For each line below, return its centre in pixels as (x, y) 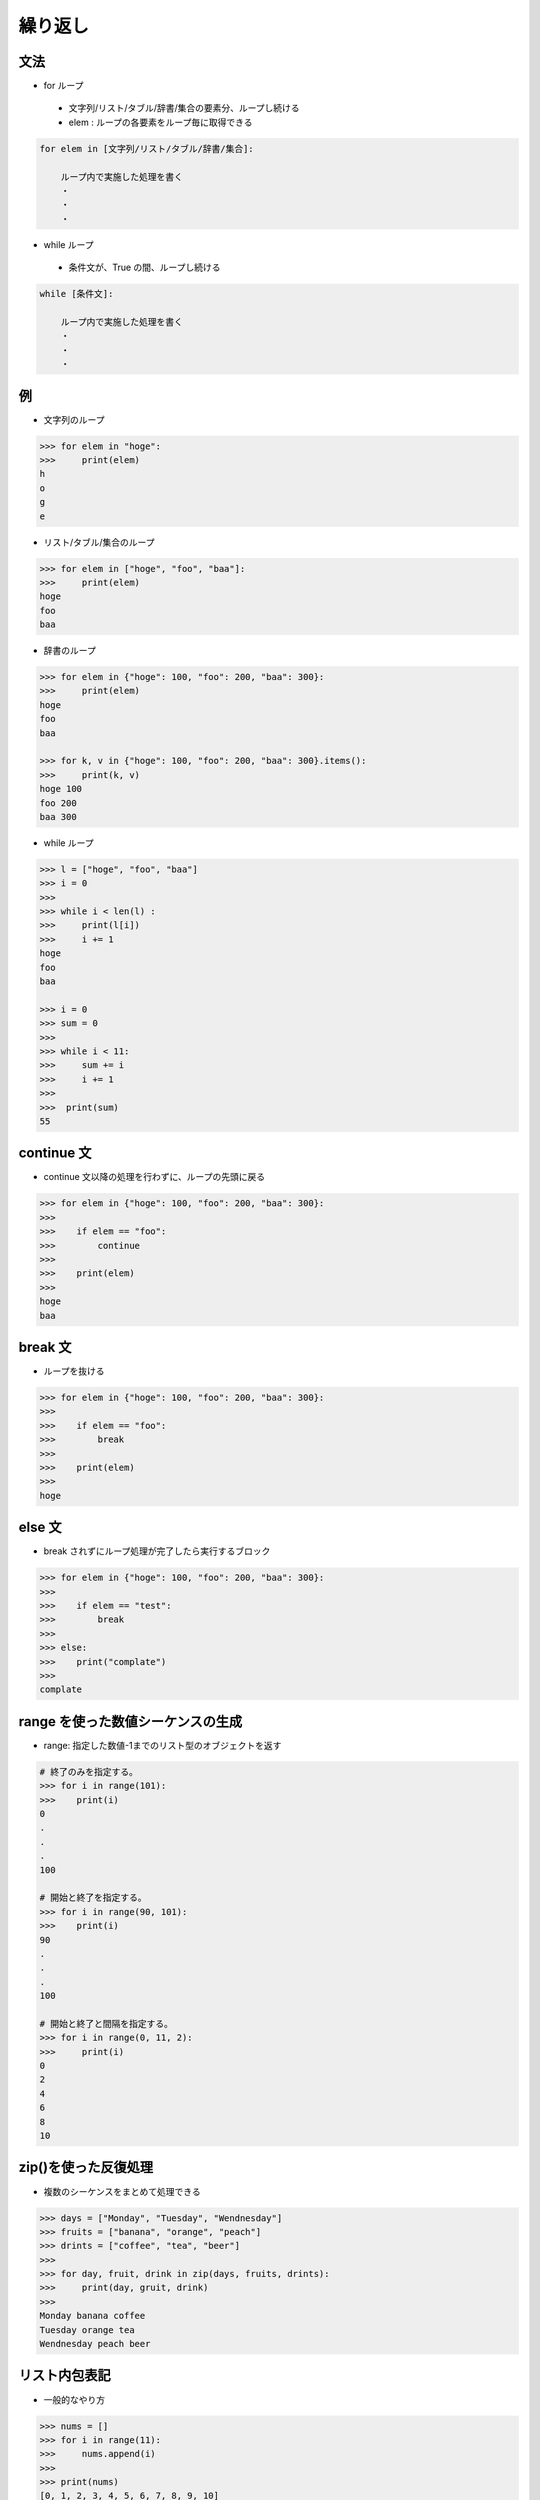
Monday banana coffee (92, 2316)
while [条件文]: (76, 294)
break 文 (45, 1346)
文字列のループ (74, 419)
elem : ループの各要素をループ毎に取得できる (160, 122)
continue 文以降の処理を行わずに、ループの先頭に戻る (154, 1177)
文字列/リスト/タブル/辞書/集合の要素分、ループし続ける (184, 108)
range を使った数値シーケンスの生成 (130, 1721)
